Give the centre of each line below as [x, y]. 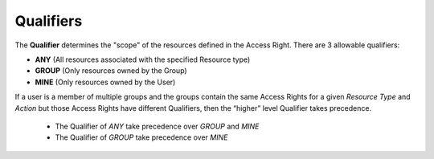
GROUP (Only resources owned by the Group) [111, 71]
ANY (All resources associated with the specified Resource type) [143, 59]
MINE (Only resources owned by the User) [105, 82]
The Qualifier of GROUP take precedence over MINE [141, 137]
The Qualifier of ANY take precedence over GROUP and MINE [157, 126]
